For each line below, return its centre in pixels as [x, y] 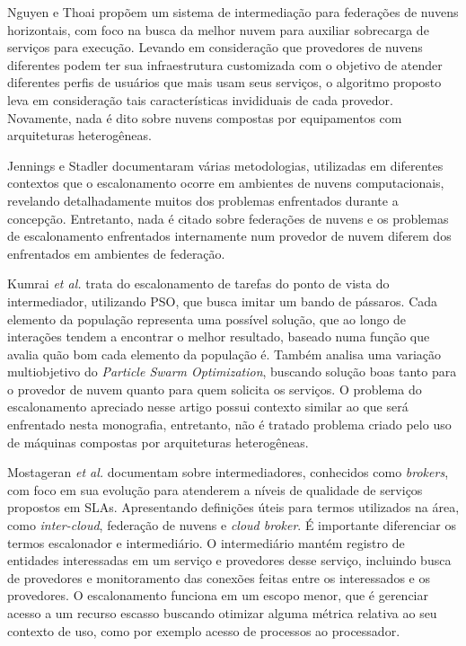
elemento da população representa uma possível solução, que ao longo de [207, 319]
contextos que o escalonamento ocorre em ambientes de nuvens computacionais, [226, 183]
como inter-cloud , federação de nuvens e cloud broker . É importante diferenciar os [232, 525]
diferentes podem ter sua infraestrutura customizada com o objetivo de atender [225, 64]
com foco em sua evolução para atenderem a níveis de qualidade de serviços [215, 489]
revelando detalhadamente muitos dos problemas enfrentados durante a [203, 200]
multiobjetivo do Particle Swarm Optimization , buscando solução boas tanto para [232, 372]
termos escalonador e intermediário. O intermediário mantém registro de [206, 542]
